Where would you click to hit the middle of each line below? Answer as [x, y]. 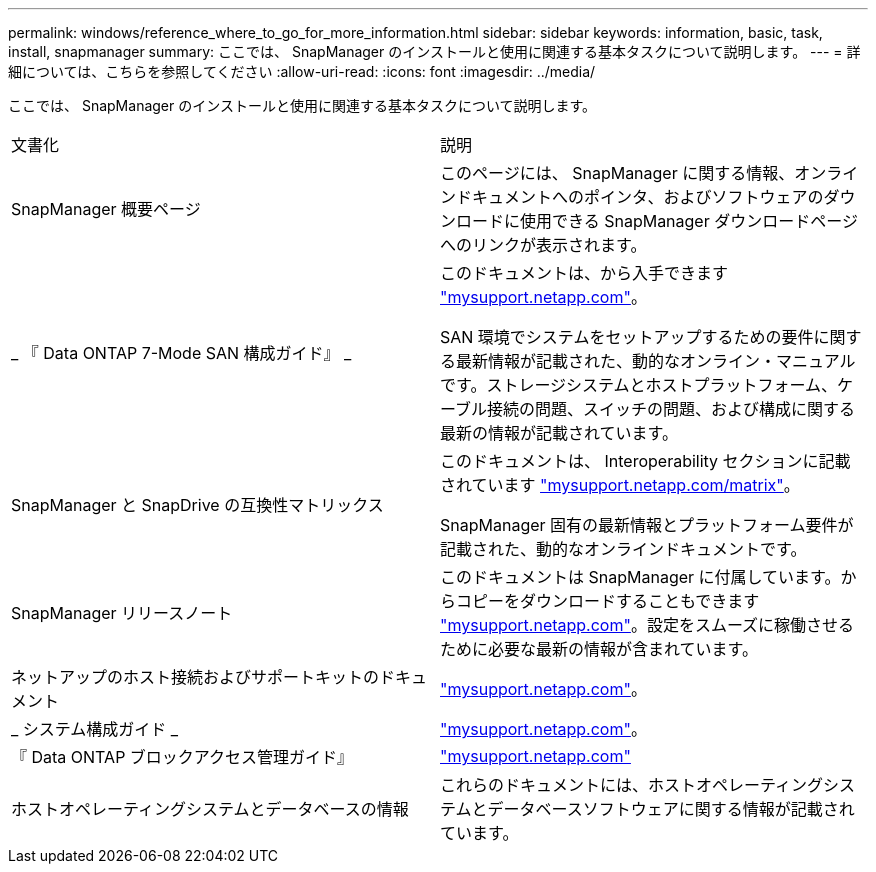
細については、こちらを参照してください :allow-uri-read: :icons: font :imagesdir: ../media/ [302, 71]
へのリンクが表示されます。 [543, 245]
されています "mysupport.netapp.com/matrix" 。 [620, 485]
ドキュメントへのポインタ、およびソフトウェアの [640, 197]
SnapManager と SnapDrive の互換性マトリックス [197, 505]
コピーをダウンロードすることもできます [608, 601]
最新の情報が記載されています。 [559, 433]
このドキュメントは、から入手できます [584, 273]
